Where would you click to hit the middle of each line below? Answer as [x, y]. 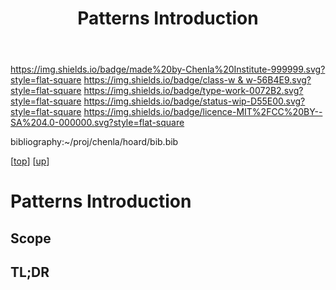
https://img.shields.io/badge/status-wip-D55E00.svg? [194, 101]
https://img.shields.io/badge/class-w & [163, 80]
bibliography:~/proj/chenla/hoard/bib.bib [94, 142]
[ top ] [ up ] [30, 161]
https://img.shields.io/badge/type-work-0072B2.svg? [193, 91]
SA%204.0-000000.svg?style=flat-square [97, 123]
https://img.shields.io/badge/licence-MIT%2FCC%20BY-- [203, 112]
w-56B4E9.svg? [278, 80]
